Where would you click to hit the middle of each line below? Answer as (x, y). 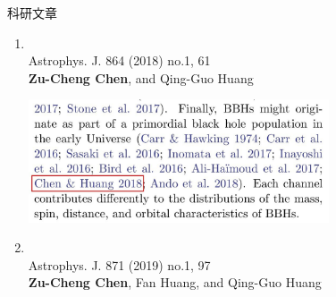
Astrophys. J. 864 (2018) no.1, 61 (119, 60)
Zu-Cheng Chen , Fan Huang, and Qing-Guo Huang (175, 282)
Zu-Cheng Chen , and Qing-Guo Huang (141, 77)
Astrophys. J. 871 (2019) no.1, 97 (119, 264)
